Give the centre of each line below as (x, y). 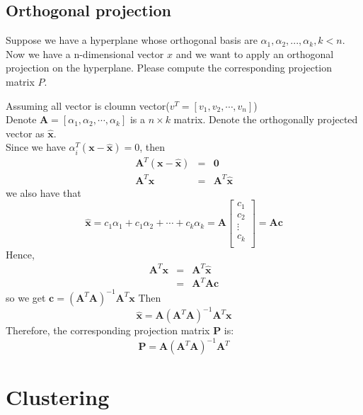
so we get (26, 297)
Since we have (36, 147)
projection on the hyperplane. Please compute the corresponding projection (169, 68)
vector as (25, 133)
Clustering (58, 396)
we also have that (44, 192)
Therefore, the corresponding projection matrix (108, 330)
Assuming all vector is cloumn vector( (88, 105)
